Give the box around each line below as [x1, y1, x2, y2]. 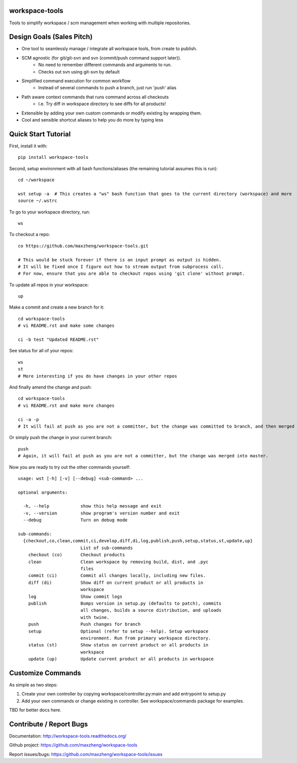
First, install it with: [9, 143, 48, 149]
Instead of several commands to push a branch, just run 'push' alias [38, 85, 177, 91]
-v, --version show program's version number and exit [23, 510, 180, 516]
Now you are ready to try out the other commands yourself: [9, 464, 131, 470]
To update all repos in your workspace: [9, 282, 89, 288]
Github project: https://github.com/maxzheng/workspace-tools [9, 742, 138, 748]
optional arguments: [18, 489, 68, 495]
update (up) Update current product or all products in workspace [28, 656, 214, 662]
